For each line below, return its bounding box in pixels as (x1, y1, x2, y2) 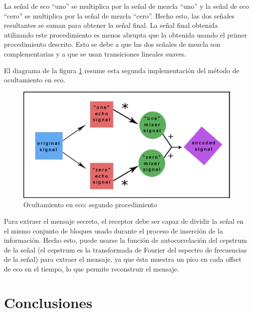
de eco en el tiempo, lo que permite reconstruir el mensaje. (4, 263, 179, 273)
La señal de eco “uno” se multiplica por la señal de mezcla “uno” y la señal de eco (4, 1, 249, 11)
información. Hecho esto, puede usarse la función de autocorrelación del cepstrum (4, 235, 247, 245)
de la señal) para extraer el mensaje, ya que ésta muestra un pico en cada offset (4, 254, 242, 264)
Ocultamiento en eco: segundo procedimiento (23, 199, 157, 210)
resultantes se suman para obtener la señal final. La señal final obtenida (4, 20, 218, 30)
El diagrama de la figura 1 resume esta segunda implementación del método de (4, 65, 239, 75)
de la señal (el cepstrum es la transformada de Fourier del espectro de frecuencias (4, 244, 247, 254)
